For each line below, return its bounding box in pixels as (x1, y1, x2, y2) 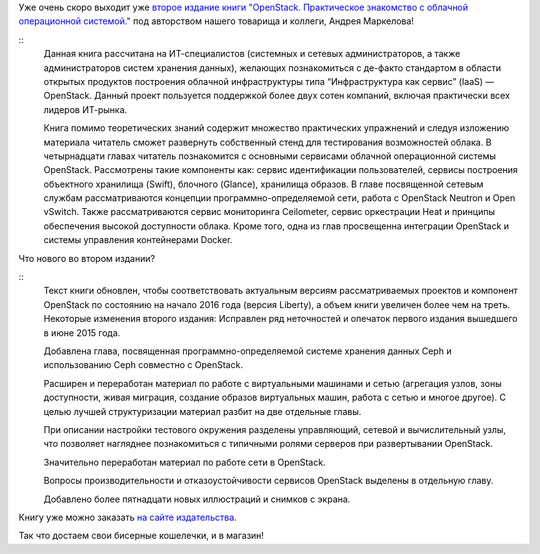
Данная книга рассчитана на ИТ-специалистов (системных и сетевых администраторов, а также (43, 48, 461, 60)
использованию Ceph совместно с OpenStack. (43, 359, 244, 371)
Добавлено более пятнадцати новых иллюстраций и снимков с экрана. (43, 493, 351, 505)
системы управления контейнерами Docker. (43, 234, 233, 246)
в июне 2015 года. (43, 326, 121, 339)
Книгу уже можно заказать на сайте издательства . (18, 511, 237, 523)
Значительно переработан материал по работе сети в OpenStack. (43, 456, 326, 468)
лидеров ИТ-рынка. (43, 103, 128, 115)
